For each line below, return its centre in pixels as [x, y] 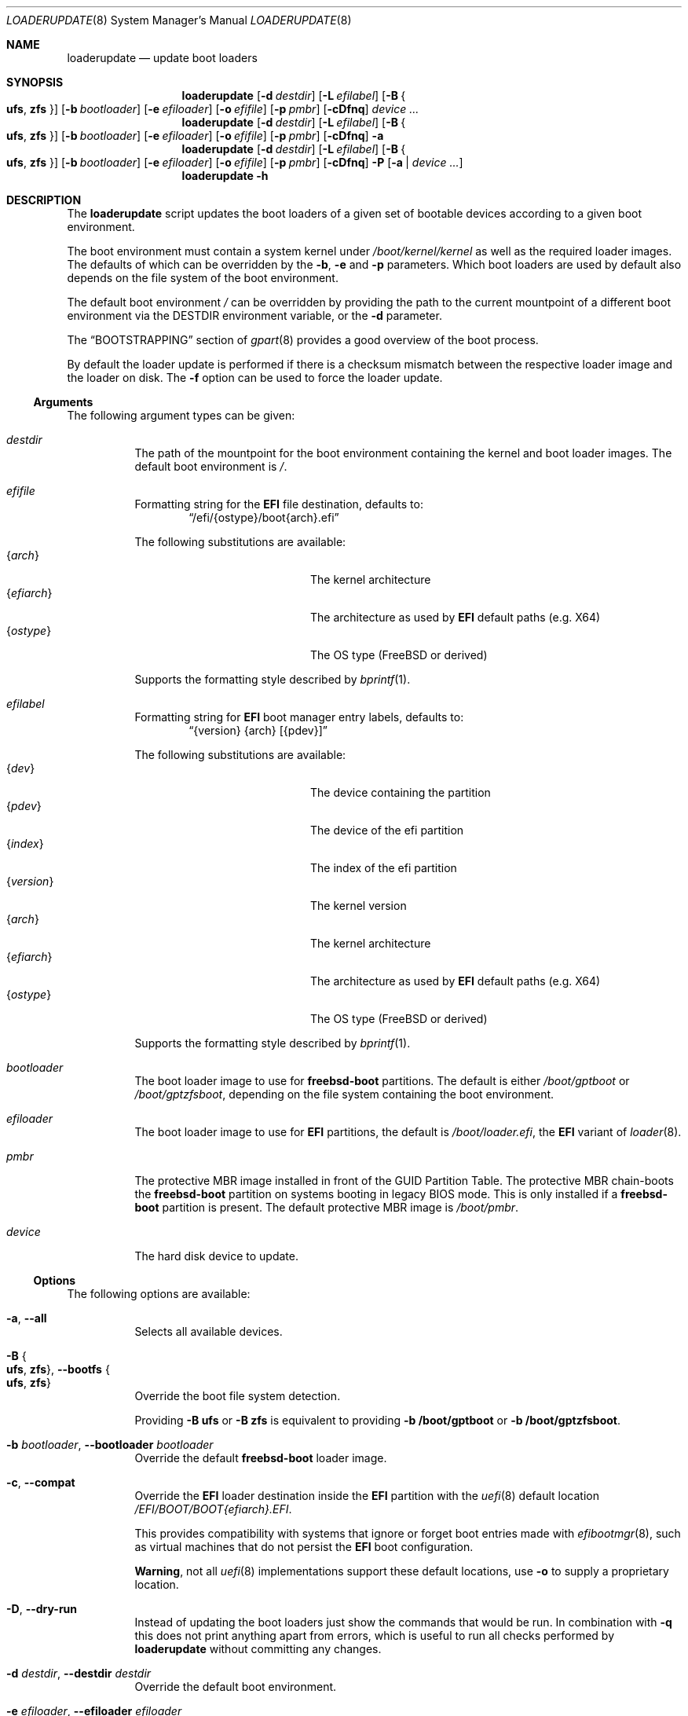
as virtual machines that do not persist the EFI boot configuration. [304, 1547]
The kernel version [359, 906]
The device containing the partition [401, 792]
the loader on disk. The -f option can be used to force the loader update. [255, 378]
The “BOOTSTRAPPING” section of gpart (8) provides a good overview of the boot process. [303, 340]
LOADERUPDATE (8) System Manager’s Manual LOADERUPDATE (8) [179, 20]
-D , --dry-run [42, 1609]
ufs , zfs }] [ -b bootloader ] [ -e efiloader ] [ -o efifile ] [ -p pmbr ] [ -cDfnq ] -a [195, 136]
